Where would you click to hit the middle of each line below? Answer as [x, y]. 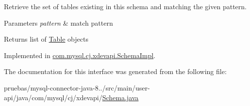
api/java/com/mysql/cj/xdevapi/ [53, 97]
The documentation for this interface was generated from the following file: [115, 71]
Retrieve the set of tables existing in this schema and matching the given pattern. [125, 6]
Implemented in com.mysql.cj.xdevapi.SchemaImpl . [80, 55]
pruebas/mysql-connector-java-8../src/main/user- [77, 87]
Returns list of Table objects [46, 39]
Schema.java [120, 97]
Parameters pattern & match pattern [58, 23]
